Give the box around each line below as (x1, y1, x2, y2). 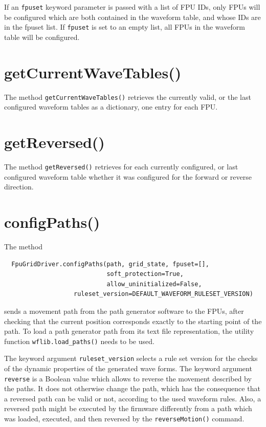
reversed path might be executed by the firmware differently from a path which (4, 403, 252, 414)
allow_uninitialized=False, (106, 280, 202, 288)
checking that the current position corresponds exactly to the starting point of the (4, 315, 262, 326)
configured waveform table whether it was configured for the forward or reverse (4, 171, 252, 182)
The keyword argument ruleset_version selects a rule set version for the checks (4, 353, 258, 364)
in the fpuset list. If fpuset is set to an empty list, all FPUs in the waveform (4, 22, 245, 32)
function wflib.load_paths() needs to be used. (4, 335, 154, 346)
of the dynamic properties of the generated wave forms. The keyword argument (4, 363, 252, 374)
